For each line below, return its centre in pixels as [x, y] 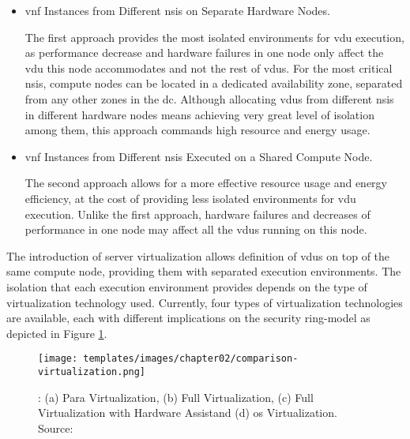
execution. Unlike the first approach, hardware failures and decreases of [197, 214]
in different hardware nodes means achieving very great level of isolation [199, 114]
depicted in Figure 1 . [57, 333]
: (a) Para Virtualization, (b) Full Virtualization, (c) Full [176, 397]
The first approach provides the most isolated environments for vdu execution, [214, 37]
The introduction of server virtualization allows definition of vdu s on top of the [198, 255]
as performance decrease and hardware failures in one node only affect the [204, 53]
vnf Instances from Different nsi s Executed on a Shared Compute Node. [199, 156]
